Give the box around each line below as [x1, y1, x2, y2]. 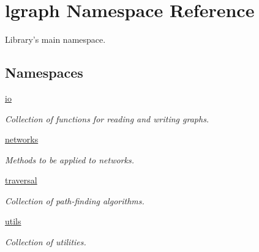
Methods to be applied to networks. [5, 153, 134, 166]
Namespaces [5, 63, 83, 82]
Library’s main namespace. [5, 33, 106, 46]
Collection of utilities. [5, 235, 86, 248]
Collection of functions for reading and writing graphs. [5, 112, 209, 125]
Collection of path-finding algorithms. [5, 194, 145, 207]
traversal [5, 174, 37, 187]
